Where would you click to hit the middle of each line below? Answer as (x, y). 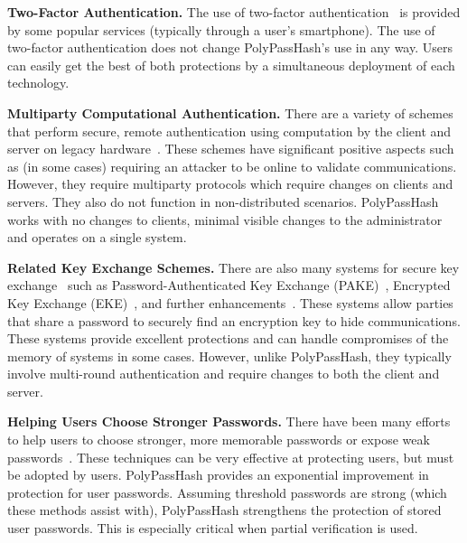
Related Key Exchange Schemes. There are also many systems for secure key (233, 267)
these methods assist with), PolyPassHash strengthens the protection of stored (224, 510)
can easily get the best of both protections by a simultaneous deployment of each (231, 65)
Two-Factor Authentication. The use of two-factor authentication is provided (234, 12)
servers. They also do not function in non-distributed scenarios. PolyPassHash (223, 201)
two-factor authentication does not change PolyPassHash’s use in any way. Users (230, 47)
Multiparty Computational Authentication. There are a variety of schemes (230, 112)
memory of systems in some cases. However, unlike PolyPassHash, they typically (229, 356)
